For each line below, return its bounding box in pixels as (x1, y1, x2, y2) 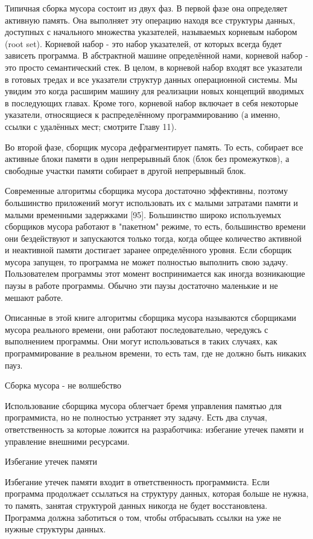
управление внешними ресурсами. (5, 434, 130, 447)
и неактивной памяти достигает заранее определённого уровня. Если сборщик (5, 244, 292, 256)
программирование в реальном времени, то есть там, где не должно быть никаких (5, 347, 307, 360)
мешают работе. (5, 291, 63, 303)
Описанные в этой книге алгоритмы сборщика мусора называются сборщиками (5, 311, 297, 324)
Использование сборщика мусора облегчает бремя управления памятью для (5, 399, 282, 412)
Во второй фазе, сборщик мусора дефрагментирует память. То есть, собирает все (5, 140, 303, 153)
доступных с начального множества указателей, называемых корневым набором (5, 25, 297, 38)
